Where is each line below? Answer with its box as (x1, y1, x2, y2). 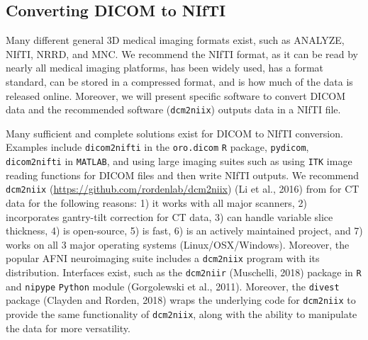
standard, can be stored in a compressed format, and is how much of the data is (6, 74, 353, 89)
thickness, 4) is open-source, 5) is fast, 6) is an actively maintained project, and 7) (6, 223, 363, 238)
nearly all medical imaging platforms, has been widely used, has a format (6, 60, 324, 75)
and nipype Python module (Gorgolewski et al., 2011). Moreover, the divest (6, 278, 340, 293)
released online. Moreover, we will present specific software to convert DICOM (6, 88, 346, 103)
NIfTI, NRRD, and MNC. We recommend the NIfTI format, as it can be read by (6, 46, 358, 61)
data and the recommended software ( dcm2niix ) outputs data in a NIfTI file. (6, 102, 341, 117)
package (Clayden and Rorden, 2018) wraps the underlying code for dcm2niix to (6, 293, 356, 307)
